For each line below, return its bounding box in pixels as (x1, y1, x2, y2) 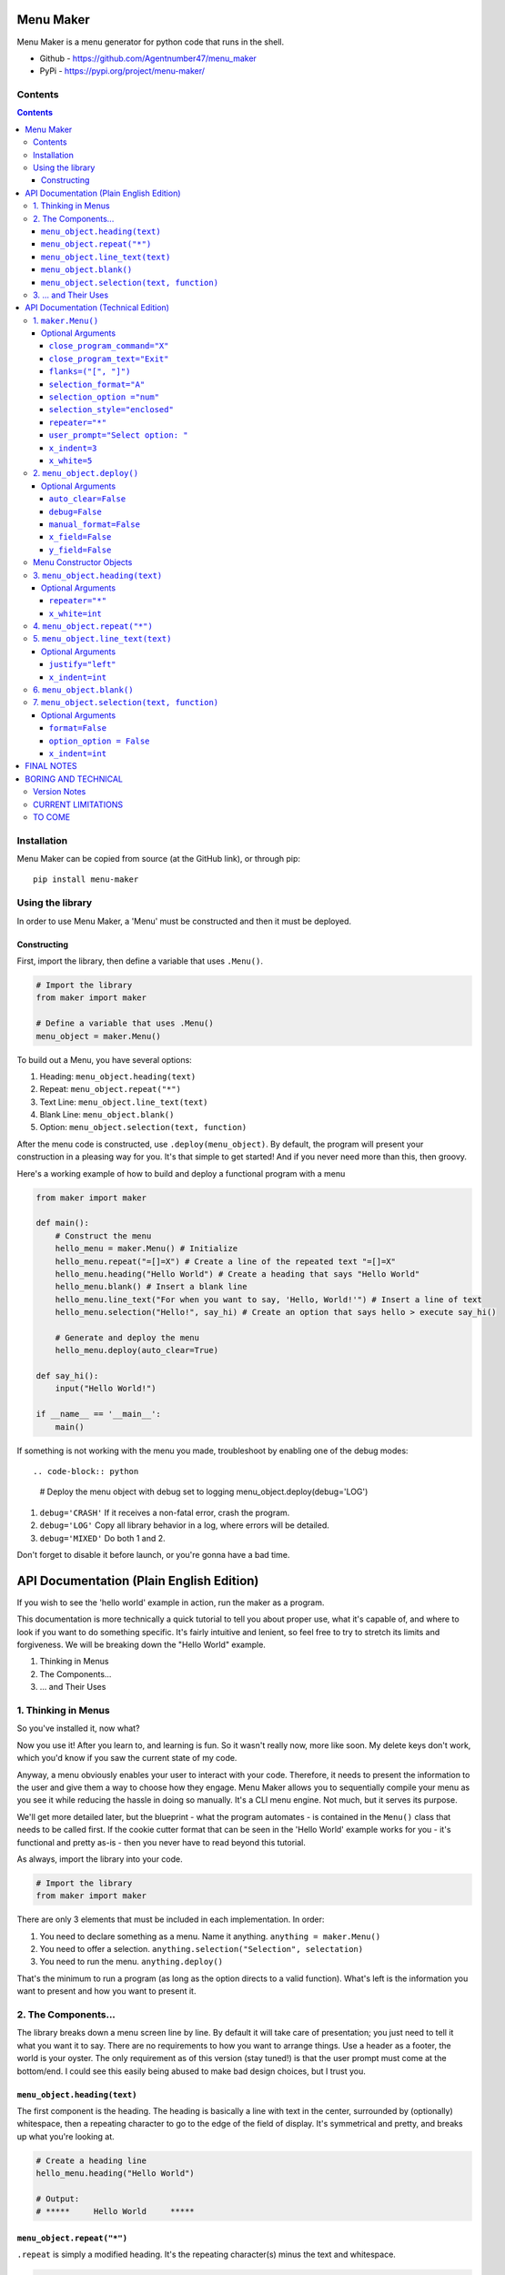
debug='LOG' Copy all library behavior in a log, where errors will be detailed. (39, 1520, 329, 1531)
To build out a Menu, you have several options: (16, 1054, 193, 1065)
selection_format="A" (48, 379, 146, 389)
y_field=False (48, 544, 112, 555)
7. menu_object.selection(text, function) (33, 697, 219, 708)
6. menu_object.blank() (33, 684, 134, 695)
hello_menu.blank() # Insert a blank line (55, 1281, 247, 1292)
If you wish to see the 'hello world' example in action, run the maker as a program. (16, 1597, 325, 1608)
